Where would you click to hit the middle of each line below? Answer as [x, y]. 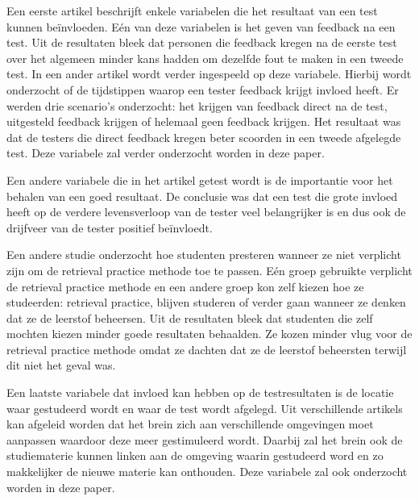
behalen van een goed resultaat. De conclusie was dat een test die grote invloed [202, 196]
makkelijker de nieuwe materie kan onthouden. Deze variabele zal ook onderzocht [207, 472]
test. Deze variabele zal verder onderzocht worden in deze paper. [166, 153]
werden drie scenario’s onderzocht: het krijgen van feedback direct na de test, [197, 105]
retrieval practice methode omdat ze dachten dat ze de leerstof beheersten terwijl [207, 349]
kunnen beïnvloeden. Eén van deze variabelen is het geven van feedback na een [201, 26]
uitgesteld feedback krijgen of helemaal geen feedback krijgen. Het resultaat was [204, 121]
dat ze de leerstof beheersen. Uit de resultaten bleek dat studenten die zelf [190, 317]
